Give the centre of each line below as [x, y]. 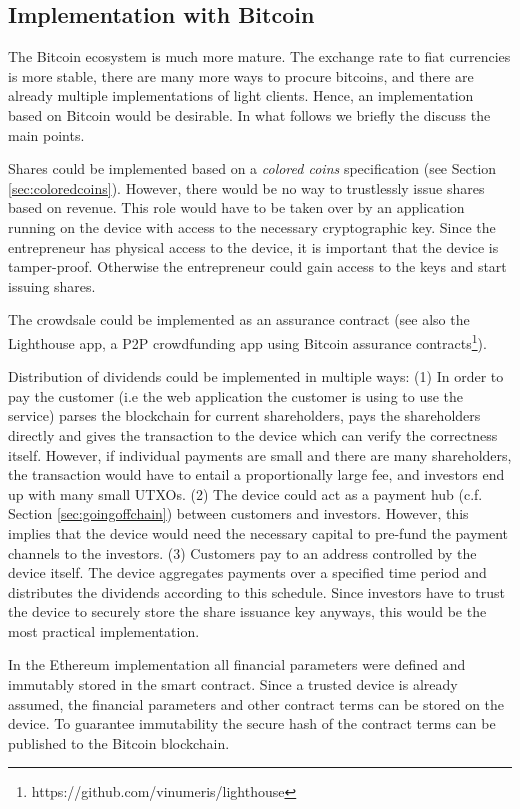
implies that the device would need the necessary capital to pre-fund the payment [258, 532]
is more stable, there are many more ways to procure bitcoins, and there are [241, 75]
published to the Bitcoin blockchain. [119, 742]
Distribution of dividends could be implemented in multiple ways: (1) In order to [256, 376]
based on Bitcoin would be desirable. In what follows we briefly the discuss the [249, 114]
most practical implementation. [104, 630]
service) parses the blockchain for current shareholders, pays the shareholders [244, 415]
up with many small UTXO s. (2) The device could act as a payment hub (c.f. [245, 493]
